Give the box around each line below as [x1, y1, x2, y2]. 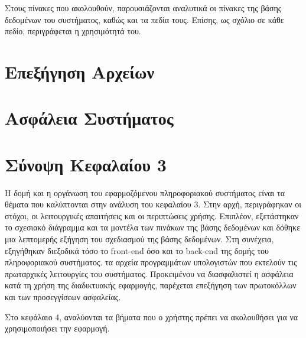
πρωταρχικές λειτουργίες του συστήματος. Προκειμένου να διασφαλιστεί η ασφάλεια [5, 267, 294, 279]
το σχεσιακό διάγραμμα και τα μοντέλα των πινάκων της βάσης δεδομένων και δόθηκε [5, 221, 301, 233]
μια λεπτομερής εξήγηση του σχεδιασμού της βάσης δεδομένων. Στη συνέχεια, [5, 233, 274, 245]
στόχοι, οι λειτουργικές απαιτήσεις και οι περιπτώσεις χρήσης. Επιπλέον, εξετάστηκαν [5, 209, 299, 222]
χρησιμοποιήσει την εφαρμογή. [5, 322, 110, 334]
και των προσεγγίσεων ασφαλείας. [5, 291, 121, 303]
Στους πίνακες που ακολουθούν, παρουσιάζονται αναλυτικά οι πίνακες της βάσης [5, 2, 282, 14]
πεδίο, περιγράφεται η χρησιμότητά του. [5, 25, 141, 37]
